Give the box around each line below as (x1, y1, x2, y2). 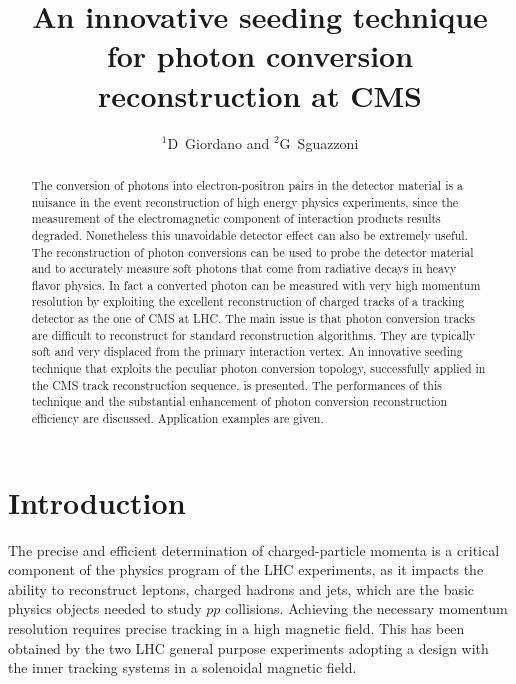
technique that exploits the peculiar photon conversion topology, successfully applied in (31, 360, 486, 377)
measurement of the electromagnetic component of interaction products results (31, 210, 441, 227)
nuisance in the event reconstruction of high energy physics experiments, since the (31, 193, 459, 210)
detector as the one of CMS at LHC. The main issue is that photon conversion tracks (31, 310, 476, 327)
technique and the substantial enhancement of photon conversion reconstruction (31, 393, 448, 410)
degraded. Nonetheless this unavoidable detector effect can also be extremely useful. (31, 226, 468, 243)
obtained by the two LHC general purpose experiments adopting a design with (8, 637, 489, 658)
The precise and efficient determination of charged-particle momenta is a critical (8, 539, 500, 560)
